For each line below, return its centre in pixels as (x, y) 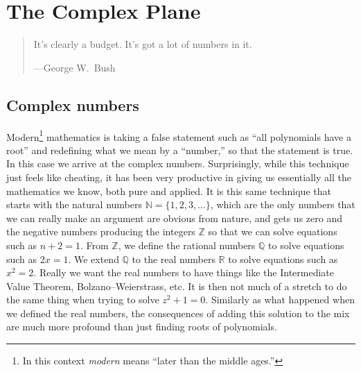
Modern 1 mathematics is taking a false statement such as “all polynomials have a (179, 135)
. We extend (94, 259)
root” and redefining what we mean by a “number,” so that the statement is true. (180, 150)
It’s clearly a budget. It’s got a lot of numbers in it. (143, 44)
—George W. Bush (74, 67)
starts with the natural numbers (74, 204)
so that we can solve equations (273, 231)
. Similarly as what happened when (280, 299)
